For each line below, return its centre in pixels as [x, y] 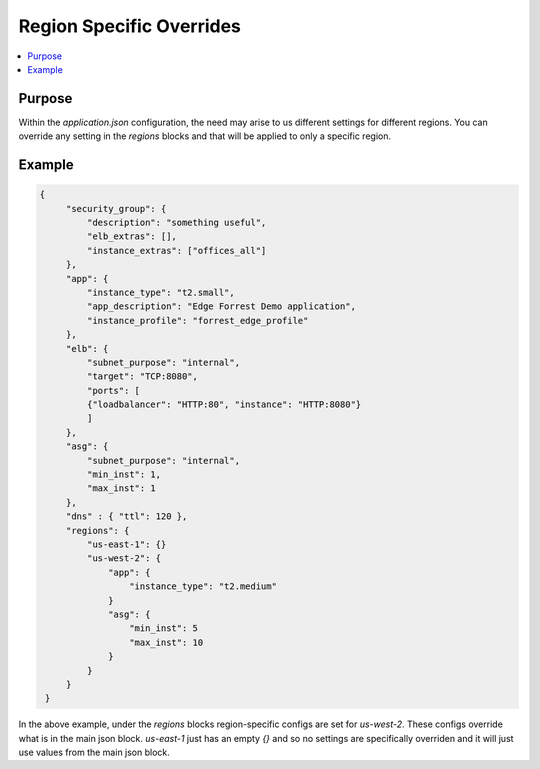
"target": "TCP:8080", [142, 376]
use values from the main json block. [94, 752]
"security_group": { [116, 208]
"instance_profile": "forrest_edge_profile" [197, 320]
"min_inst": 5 [163, 628]
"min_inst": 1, [124, 474]
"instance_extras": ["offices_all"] [176, 250]
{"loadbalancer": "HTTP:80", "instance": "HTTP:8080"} [224, 404]
